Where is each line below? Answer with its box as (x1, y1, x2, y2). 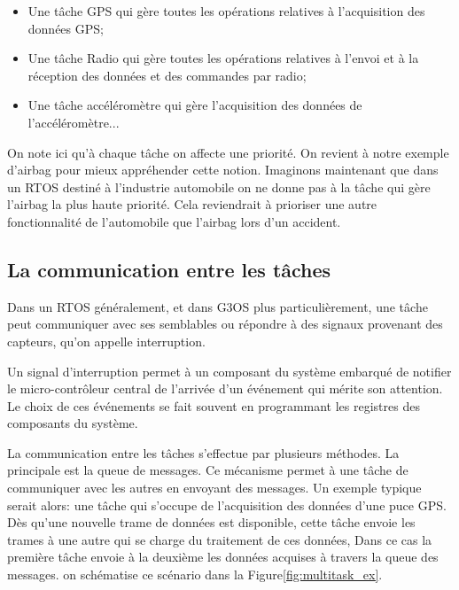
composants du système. (7, 414, 138, 432)
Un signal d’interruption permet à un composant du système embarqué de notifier (7, 361, 452, 380)
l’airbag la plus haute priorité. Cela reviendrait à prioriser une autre (7, 195, 377, 213)
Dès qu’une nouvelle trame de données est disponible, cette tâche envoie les (7, 513, 416, 532)
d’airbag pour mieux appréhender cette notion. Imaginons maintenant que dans (7, 160, 439, 179)
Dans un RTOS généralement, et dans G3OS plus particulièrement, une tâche (7, 297, 428, 315)
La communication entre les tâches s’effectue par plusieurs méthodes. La (7, 443, 400, 462)
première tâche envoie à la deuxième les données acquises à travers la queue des (7, 547, 439, 566)
